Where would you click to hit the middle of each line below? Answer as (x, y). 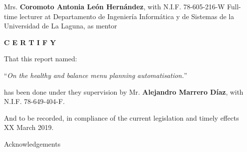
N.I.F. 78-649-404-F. (35, 101)
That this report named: (41, 59)
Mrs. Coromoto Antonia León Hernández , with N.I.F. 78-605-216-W (114, 6)
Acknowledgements (32, 143)
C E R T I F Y (30, 42)
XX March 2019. (29, 127)
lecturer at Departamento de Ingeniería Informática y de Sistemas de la (127, 16)
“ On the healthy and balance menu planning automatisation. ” (96, 75)
